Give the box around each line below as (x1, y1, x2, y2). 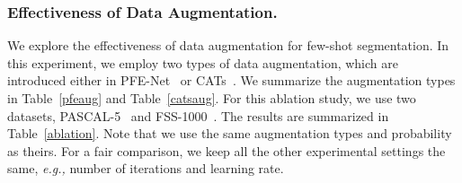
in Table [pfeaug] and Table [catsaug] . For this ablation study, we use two (7, 89, 416, 107)
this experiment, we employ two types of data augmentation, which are (7, 53, 398, 72)
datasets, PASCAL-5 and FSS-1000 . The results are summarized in (7, 106, 389, 125)
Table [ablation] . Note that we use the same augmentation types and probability (7, 124, 452, 143)
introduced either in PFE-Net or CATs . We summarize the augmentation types (7, 71, 456, 90)
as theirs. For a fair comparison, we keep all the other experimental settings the (7, 141, 446, 160)
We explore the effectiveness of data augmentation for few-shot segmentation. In (7, 36, 449, 55)
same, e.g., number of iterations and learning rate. (7, 159, 284, 178)
